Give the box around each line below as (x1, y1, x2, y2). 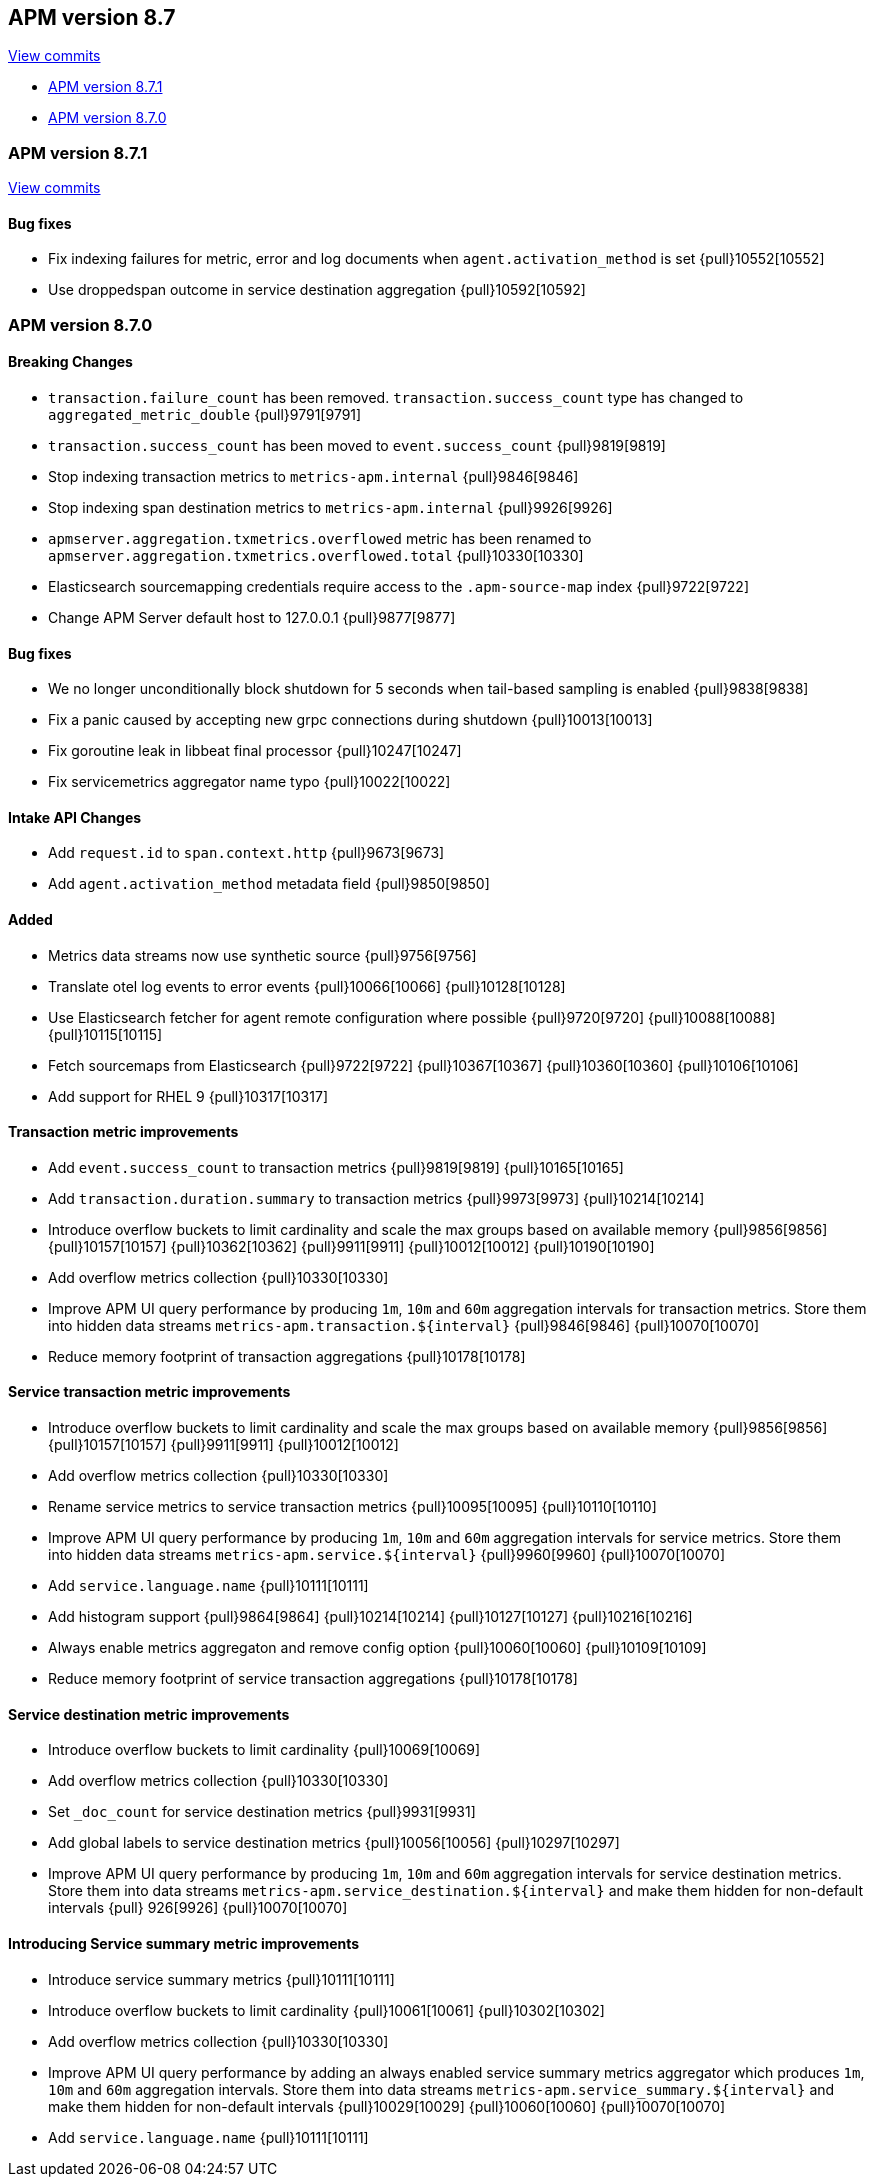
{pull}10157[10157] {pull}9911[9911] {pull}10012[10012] (48, 1436, 399, 1454)
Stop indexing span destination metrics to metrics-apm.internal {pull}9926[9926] (48, 498, 613, 516)
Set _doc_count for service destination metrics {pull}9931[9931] (48, 1803, 476, 1821)
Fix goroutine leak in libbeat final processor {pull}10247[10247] (48, 742, 462, 760)
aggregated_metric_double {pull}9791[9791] (48, 405, 362, 423)
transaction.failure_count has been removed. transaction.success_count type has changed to (48, 388, 744, 406)
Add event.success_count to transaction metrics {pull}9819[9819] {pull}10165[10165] (48, 1158, 624, 1176)
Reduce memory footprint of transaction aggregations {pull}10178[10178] (48, 1347, 526, 1365)
